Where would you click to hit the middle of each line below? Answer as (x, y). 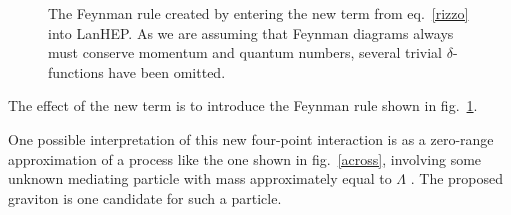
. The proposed (457, 178)
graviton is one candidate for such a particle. (145, 197)
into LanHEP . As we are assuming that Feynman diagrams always (251, 32)
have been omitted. (167, 71)
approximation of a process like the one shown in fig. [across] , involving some (245, 158)
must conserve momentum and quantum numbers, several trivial (245, 52)
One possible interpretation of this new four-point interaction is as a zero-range (251, 138)
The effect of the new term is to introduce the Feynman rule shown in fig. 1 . (243, 105)
